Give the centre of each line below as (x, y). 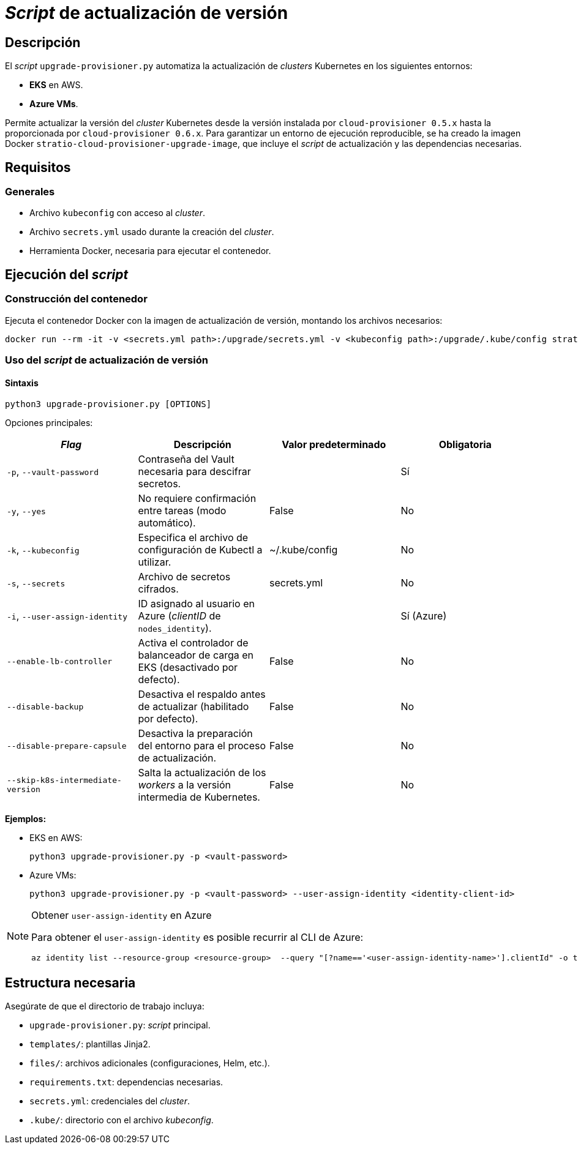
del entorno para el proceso (202, 746)
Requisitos (38, 167)
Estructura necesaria (70, 982)
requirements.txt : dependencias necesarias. (126, 1082)
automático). (167, 523)
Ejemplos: (26, 819)
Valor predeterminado (334, 445)
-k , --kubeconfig (43, 550)
